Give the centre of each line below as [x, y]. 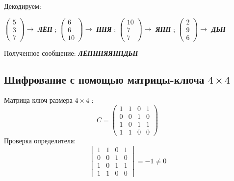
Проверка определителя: [40, 141]
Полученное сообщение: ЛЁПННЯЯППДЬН [71, 53]
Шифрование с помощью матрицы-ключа [104, 79]
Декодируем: [23, 6]
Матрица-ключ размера [38, 100]
